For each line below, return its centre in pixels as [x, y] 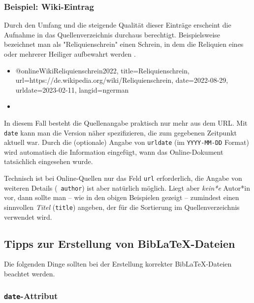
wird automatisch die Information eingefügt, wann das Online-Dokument [114, 151]
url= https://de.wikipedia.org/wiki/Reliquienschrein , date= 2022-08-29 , [122, 80]
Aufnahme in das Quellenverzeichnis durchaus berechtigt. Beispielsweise [112, 34]
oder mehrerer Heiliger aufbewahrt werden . [70, 54]
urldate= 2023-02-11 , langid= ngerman [72, 89]
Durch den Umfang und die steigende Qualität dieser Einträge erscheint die [118, 25]
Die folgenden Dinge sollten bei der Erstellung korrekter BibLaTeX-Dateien [118, 264]
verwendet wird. [28, 217]
